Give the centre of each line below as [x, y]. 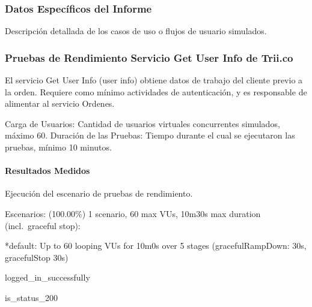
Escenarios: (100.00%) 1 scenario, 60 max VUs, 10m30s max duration [133, 213]
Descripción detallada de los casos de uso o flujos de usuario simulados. [136, 31]
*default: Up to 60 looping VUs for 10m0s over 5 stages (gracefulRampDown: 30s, [156, 246]
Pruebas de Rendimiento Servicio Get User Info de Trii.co [149, 57]
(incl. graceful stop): [43, 225]
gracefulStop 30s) [37, 257]
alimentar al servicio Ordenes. [60, 103]
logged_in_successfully [47, 277]
